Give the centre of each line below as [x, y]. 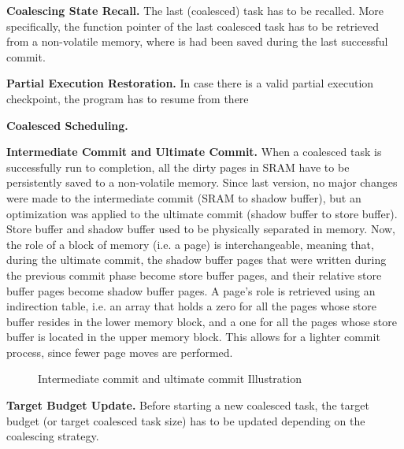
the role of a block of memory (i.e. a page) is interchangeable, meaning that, [190, 244]
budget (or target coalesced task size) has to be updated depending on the [186, 420]
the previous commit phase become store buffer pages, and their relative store [194, 275]
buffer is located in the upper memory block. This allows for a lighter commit [193, 337]
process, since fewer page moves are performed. [120, 352]
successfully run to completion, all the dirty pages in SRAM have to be [178, 167]
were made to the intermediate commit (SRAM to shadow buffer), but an [184, 197]
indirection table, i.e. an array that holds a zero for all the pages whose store [191, 306]
